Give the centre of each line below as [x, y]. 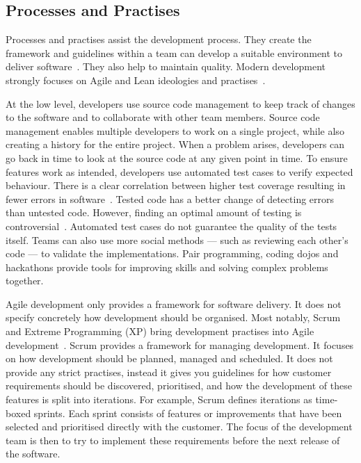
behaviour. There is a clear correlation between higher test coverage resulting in [176, 185]
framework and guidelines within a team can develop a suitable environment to [174, 52]
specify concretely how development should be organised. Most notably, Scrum [173, 317]
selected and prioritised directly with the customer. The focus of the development [179, 427]
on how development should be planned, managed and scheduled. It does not [169, 358]
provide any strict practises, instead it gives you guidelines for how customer [169, 372]
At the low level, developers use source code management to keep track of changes [180, 103]
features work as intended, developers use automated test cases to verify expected [179, 171]
